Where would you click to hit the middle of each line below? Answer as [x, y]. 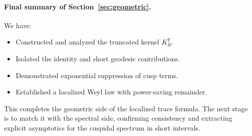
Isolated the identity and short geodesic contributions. [98, 58]
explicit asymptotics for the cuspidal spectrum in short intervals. [102, 127]
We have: [18, 25]
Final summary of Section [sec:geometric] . [78, 6]
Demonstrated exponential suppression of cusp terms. [97, 75]
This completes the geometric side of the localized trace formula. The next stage [126, 108]
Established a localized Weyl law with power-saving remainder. [111, 92]
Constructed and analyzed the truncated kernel [87, 42]
